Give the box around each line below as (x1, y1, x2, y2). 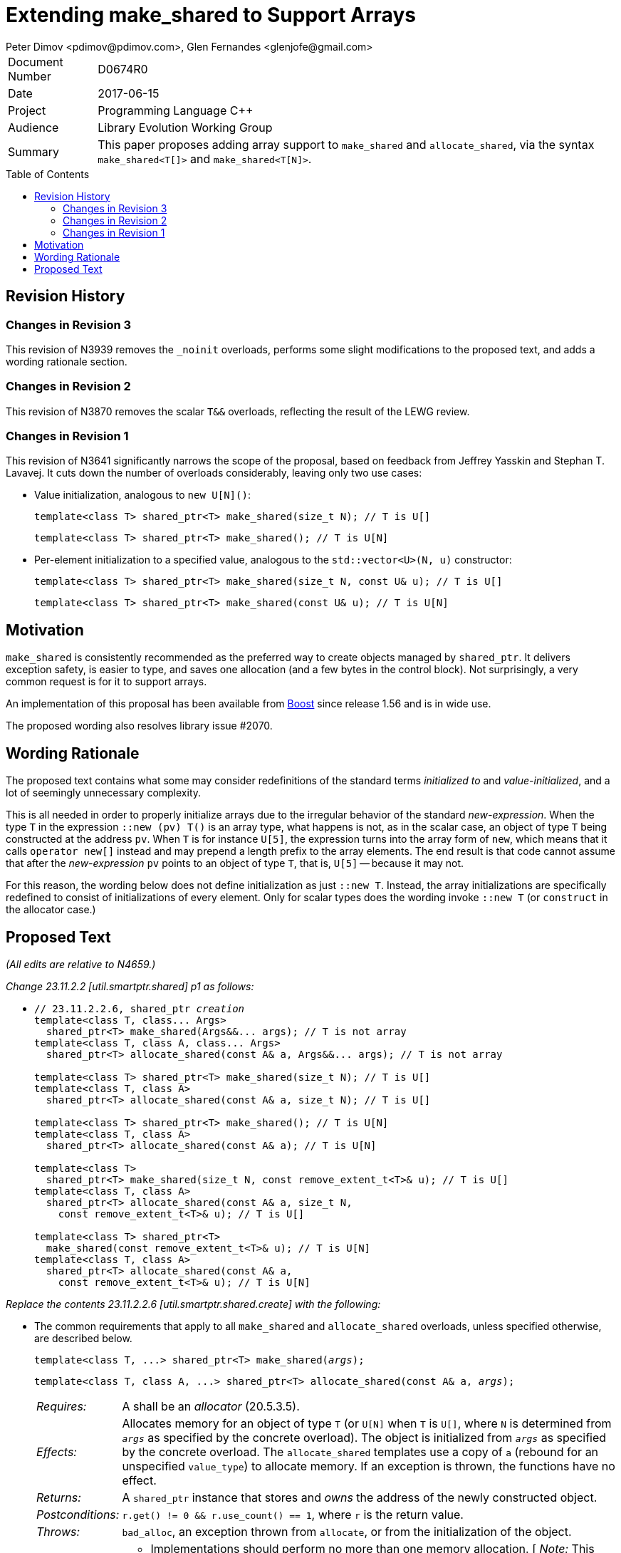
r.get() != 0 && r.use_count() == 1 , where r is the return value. (122, 1507, 464, 1522)
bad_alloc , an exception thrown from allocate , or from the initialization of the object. (122, 1525, 572, 1539)
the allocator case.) (6, 903, 96, 916)
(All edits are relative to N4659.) (6, 958, 156, 970)
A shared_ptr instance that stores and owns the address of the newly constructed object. (122, 1490, 597, 1505)
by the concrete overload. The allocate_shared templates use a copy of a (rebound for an (122, 1445, 599, 1459)
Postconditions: (36, 1507, 120, 1522)
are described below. (34, 1332, 132, 1344)
